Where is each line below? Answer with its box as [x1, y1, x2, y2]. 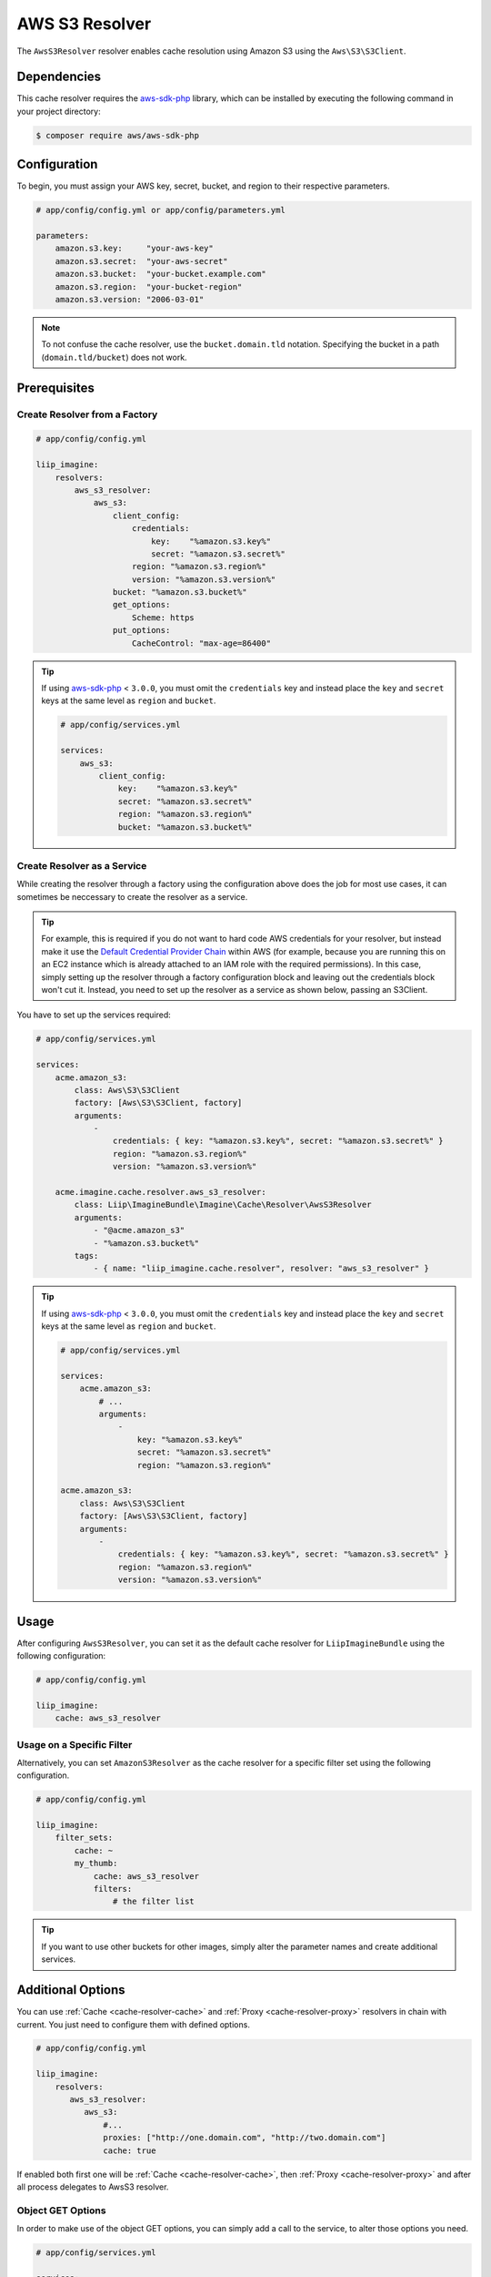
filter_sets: [55, 1833, 114, 1843]
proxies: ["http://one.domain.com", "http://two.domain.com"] [103, 2132, 386, 2143]
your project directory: [16, 106, 101, 117]
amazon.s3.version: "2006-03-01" [55, 294, 205, 305]
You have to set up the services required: [16, 1009, 172, 1020]
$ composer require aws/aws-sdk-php [35, 130, 200, 140]
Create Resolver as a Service [16, 859, 147, 872]
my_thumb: [74, 1858, 118, 1869]
